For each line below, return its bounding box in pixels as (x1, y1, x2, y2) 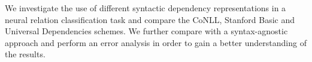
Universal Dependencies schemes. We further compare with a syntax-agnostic (5, 25, 288, 37)
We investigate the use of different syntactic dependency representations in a (5, 2, 286, 14)
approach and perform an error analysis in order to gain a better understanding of (5, 36, 307, 48)
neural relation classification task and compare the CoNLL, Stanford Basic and (5, 13, 295, 25)
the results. (5, 48, 46, 60)
